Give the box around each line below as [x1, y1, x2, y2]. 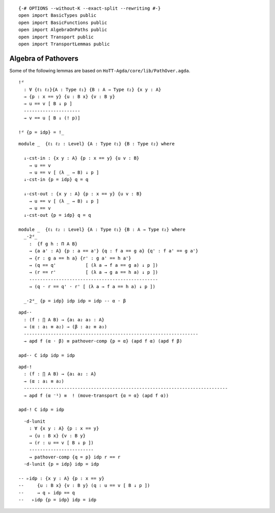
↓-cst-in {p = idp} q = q [23, 176, 89, 183]
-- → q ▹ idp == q [18, 490, 75, 496]
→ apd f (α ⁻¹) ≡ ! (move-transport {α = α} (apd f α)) [23, 393, 169, 398]
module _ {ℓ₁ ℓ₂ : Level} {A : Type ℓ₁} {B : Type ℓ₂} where [18, 141, 175, 147]
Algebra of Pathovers [9, 54, 78, 63]
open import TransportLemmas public [18, 41, 110, 47]
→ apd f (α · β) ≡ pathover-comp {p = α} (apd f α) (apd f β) [23, 338, 183, 344]
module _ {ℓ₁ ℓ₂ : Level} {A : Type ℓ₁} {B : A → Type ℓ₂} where [18, 227, 186, 233]
